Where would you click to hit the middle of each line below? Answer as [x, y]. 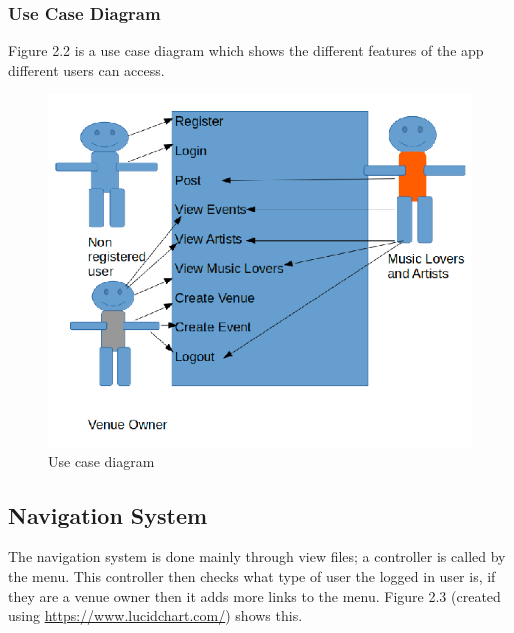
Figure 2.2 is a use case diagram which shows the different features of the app [246, 50]
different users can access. [86, 69]
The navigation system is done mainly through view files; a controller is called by [257, 556]
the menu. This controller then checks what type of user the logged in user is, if [252, 575]
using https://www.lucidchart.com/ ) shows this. [155, 615]
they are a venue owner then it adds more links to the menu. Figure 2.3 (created [254, 595]
